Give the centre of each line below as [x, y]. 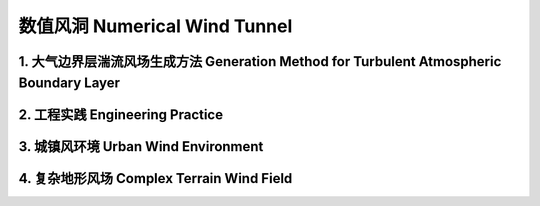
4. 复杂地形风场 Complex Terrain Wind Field [155, 178]
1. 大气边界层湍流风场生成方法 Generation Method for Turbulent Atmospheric [260, 61]
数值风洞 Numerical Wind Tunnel [155, 26]
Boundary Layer [69, 82]
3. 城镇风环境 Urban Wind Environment [141, 146]
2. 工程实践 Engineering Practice [121, 114]
